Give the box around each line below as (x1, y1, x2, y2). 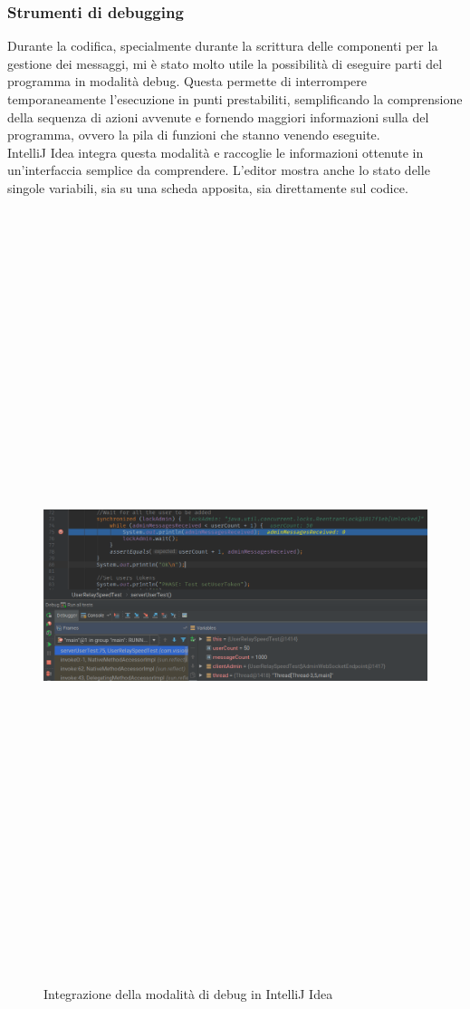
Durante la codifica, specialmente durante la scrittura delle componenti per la (7, 36, 438, 55)
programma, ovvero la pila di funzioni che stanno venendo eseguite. (7, 125, 380, 144)
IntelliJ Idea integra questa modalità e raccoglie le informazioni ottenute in (7, 142, 424, 161)
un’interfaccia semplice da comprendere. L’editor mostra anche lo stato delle (7, 160, 430, 179)
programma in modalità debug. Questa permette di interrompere (7, 72, 367, 91)
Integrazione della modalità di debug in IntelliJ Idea (43, 984, 333, 1003)
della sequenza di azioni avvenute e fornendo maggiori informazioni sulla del (7, 107, 429, 126)
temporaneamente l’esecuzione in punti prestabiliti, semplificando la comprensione (7, 90, 463, 108)
